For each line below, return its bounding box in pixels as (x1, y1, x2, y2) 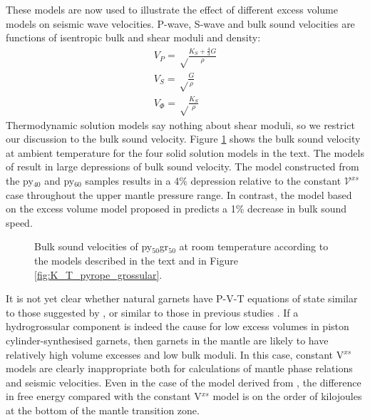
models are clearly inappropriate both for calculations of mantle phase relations (6, 361, 353, 376)
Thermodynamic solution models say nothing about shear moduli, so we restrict (6, 117, 355, 132)
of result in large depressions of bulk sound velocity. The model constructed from (6, 159, 359, 174)
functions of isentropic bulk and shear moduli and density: (6, 30, 261, 45)
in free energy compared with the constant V (6, 389, 202, 404)
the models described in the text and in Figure (34, 253, 238, 267)
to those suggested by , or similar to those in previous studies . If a (6, 304, 299, 319)
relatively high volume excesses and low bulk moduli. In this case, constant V (6, 347, 344, 362)
